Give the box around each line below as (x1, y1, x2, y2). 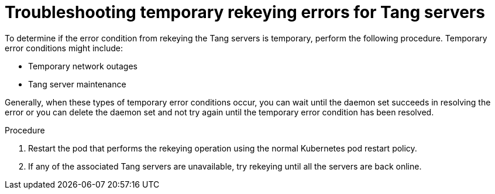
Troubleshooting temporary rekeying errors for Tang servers (5, 2, 485, 22)
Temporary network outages (28, 61, 138, 71)
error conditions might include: (5, 43, 123, 53)
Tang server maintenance (28, 79, 126, 89)
